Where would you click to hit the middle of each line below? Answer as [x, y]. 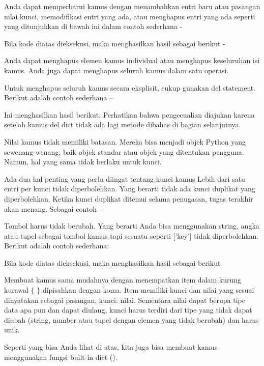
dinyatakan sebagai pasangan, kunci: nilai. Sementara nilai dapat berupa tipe [125, 300]
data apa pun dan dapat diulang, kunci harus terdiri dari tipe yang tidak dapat [128, 310]
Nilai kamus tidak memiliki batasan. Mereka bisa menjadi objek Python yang [125, 141]
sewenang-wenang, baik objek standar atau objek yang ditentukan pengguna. [124, 151]
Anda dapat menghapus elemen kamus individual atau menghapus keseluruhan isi [132, 60]
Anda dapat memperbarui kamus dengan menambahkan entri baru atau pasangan [132, 6]
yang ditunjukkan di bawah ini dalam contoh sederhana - [93, 26]
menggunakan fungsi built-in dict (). [61, 357]
